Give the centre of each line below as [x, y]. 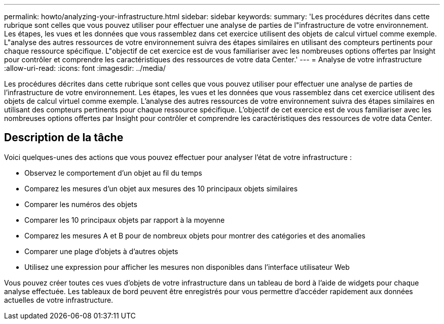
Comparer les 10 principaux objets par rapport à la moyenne [125, 220]
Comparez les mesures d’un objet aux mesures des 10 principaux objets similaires [161, 188]
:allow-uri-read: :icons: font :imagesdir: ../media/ [85, 68]
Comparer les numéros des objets [81, 204]
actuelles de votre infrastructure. [59, 300]
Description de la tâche [64, 138]
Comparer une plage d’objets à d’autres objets [101, 251]
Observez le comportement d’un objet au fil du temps [113, 173]
